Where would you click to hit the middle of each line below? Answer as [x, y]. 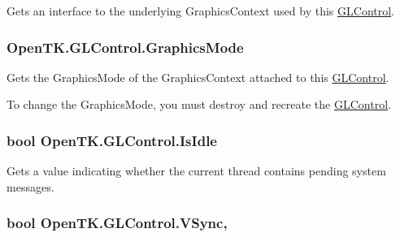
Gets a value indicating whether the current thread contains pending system [196, 171]
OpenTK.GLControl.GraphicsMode [125, 47]
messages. [30, 186]
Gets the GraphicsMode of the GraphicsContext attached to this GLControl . [198, 77]
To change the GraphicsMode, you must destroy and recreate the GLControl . [199, 104]
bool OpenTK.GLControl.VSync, [117, 223]
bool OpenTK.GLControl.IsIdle [112, 140]
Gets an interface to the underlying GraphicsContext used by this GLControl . [201, 11]
